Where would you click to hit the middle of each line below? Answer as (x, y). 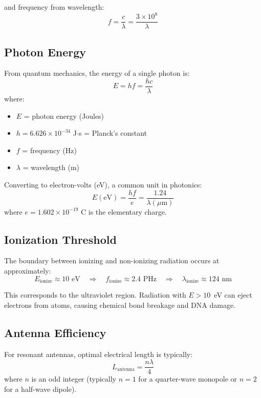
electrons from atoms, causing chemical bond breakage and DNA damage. (120, 305)
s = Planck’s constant (113, 133)
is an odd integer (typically (74, 379)
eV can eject (233, 295)
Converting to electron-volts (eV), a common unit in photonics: (103, 184)
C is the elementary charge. (124, 211)
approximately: (28, 271)
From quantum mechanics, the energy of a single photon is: (97, 73)
